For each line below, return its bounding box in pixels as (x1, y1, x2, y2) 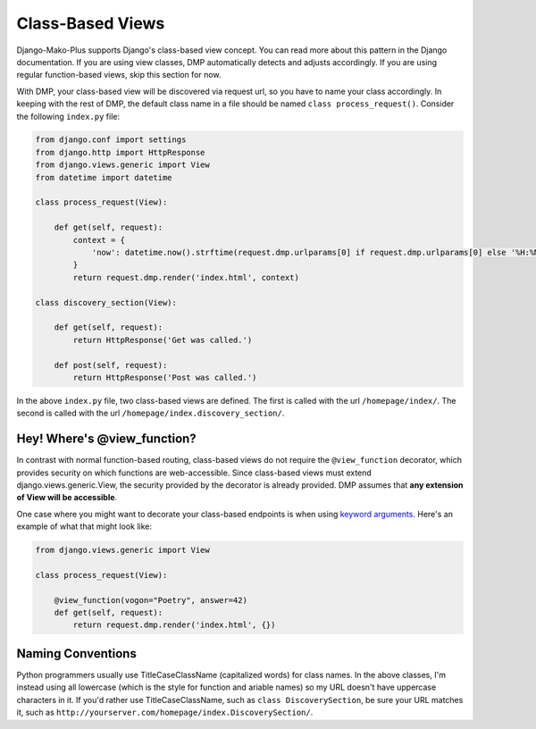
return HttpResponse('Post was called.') (72, 372, 257, 382)
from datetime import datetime (35, 172, 173, 182)
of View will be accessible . (16, 492, 118, 503)
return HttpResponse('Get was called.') (72, 335, 253, 345)
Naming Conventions (16, 646, 138, 661)
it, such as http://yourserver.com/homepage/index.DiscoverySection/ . (16, 707, 314, 718)
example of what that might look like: (16, 521, 152, 532)
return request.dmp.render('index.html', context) (72, 272, 299, 282)
